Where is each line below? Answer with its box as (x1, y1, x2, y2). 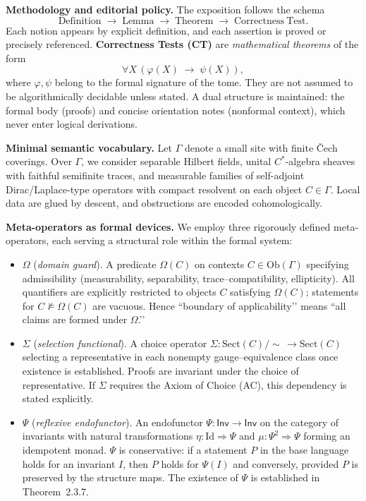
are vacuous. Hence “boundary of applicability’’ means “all (92, 298, 346, 313)
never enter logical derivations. (6, 116, 138, 131)
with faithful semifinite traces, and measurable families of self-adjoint (6, 167, 305, 182)
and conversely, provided (233, 456, 339, 471)
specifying (306, 256, 349, 271)
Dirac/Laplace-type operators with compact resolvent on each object (6, 181, 303, 196)
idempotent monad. (22, 442, 106, 457)
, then (123, 456, 149, 471)
